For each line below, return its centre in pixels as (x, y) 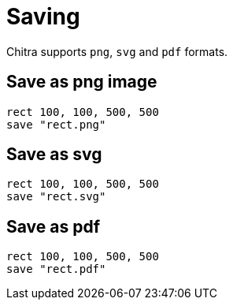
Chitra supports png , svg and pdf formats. (117, 51)
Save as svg (54, 155)
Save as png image (82, 82)
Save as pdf (54, 226)
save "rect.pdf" (56, 269)
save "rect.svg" (56, 197)
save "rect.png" (56, 124)
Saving (43, 17)
